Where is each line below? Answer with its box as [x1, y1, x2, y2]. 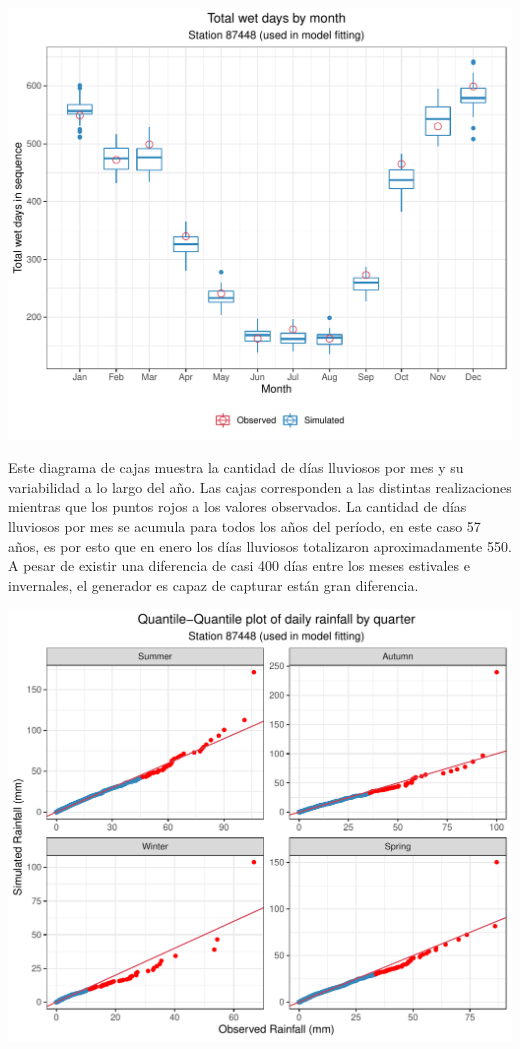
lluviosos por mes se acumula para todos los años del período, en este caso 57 [8, 516, 481, 537]
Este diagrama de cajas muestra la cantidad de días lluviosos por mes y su [8, 457, 464, 478]
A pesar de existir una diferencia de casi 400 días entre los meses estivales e [8, 555, 470, 576]
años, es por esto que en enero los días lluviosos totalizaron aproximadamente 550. [8, 535, 512, 556]
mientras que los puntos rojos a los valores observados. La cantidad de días [8, 496, 467, 517]
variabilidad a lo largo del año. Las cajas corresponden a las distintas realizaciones [8, 476, 512, 497]
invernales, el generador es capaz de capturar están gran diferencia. [8, 574, 419, 595]
